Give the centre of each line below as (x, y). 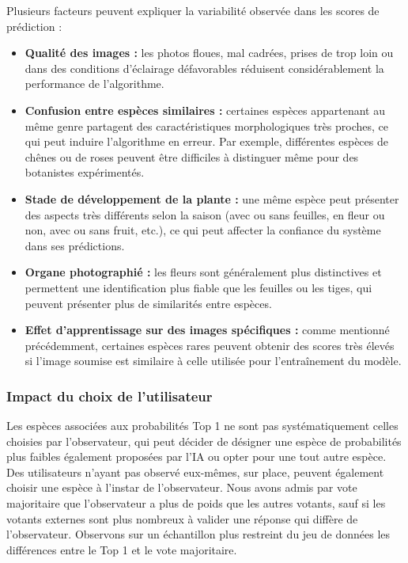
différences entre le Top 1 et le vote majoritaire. (122, 549)
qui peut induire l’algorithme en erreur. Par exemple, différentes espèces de (206, 141)
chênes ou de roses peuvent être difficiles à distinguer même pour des (192, 156)
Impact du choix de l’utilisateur (110, 396)
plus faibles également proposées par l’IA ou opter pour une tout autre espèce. (196, 456)
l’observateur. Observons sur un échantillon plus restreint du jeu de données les (198, 534)
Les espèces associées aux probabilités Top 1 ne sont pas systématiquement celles (202, 426)
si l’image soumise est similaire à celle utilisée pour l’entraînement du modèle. (213, 361)
